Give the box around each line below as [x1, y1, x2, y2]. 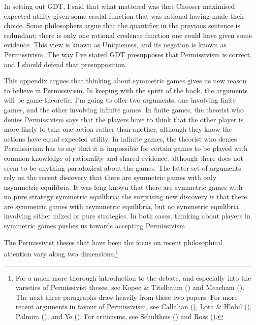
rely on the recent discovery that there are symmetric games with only [4, 172, 217, 182]
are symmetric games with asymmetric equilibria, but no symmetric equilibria [4, 201, 239, 211]
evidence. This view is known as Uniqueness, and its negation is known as [4, 39, 226, 50]
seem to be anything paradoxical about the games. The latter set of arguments [4, 162, 241, 173]
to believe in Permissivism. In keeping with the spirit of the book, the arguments [4, 85, 248, 95]
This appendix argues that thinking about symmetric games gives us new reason [4, 75, 247, 86]
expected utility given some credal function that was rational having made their [4, 10, 245, 21]
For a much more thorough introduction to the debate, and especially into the [15, 272, 251, 283]
